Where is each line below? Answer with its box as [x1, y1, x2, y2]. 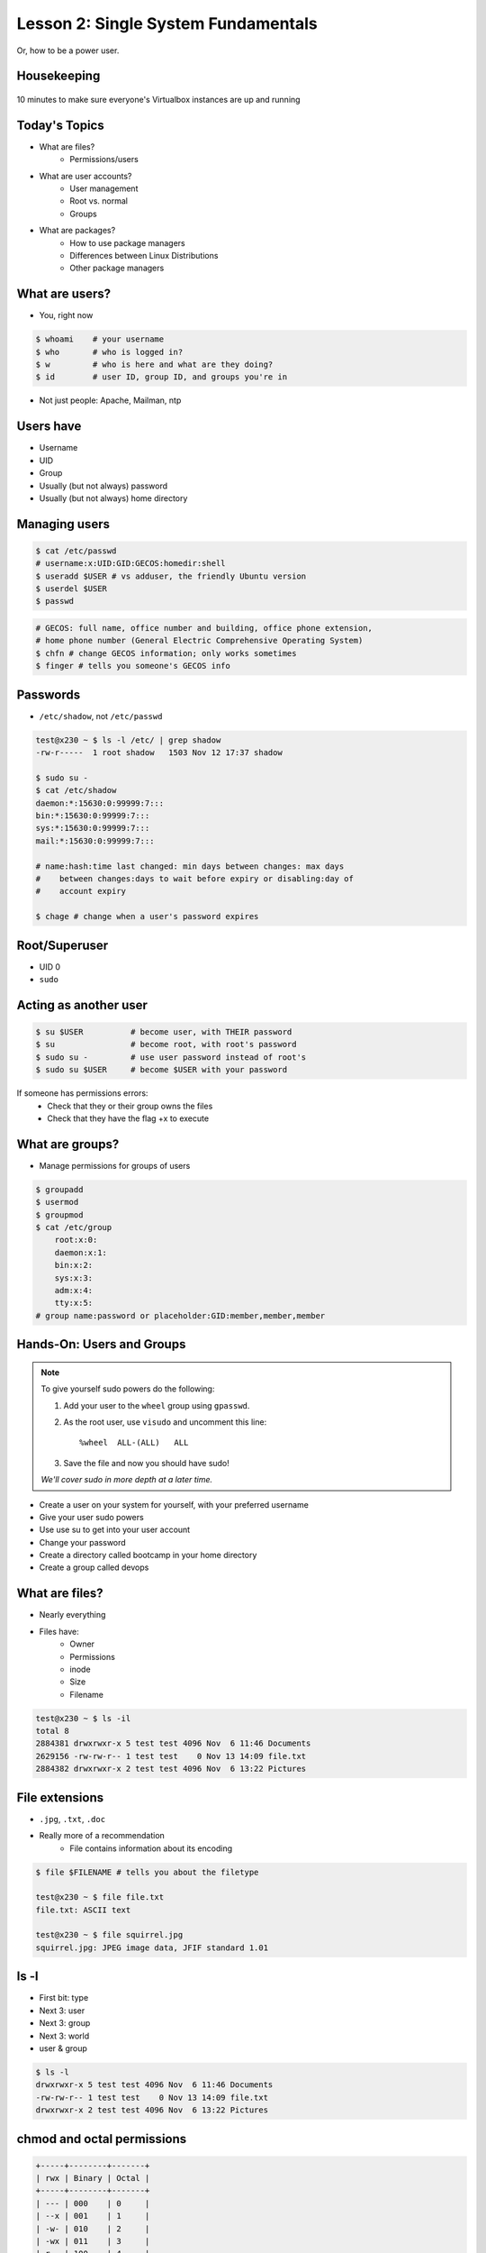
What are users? [16, 287, 112, 302]
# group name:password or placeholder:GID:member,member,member [35, 1310, 326, 1320]
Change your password [39, 1537, 126, 1547]
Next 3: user [39, 2005, 85, 2016]
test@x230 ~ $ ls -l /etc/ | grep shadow [35, 734, 221, 745]
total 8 [35, 1726, 69, 1737]
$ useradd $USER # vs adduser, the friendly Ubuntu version [35, 570, 307, 581]
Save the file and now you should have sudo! [63, 1457, 229, 1468]
